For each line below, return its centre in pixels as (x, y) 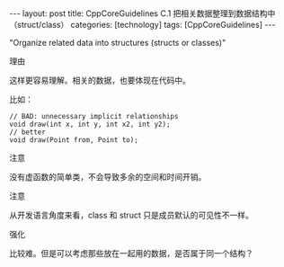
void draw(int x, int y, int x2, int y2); (90, 124)
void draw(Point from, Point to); (74, 140)
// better (28, 132)
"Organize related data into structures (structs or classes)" (118, 43)
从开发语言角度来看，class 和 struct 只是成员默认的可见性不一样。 (131, 215)
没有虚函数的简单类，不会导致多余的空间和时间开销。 (108, 177)
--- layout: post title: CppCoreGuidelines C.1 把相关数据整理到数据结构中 (142, 13)
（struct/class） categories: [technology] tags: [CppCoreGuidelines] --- (142, 25)
